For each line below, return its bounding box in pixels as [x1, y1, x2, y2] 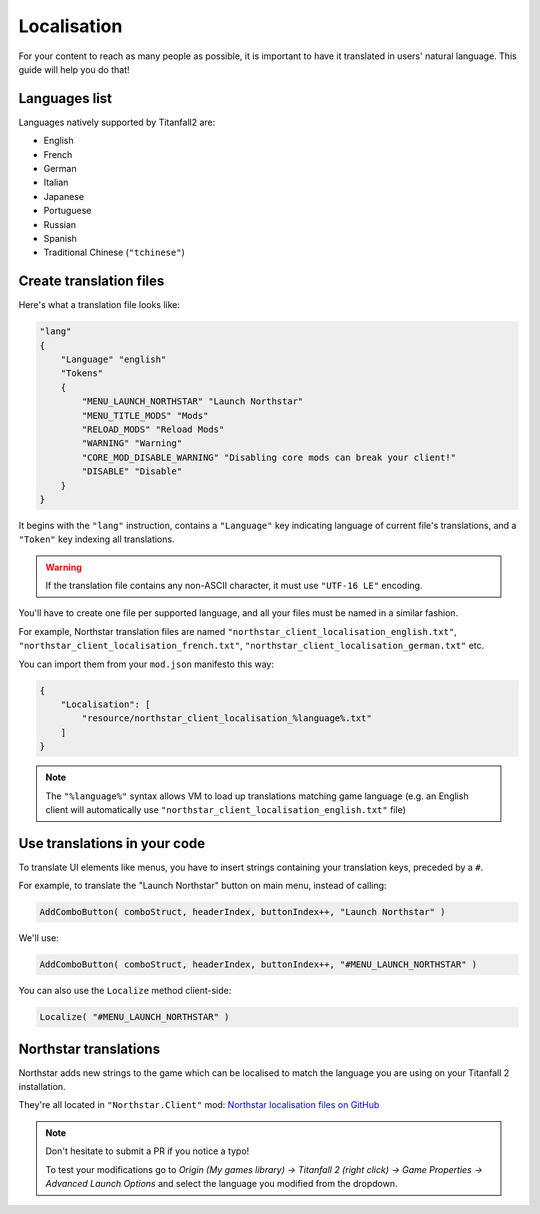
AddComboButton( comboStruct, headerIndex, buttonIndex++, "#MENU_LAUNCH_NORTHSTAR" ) [39, 959, 478, 970]
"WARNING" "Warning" [81, 438, 183, 449]
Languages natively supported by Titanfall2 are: [18, 116, 216, 128]
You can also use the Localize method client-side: [18, 985, 232, 997]
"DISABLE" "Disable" [81, 466, 183, 477]
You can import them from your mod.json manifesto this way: [18, 658, 275, 670]
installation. [18, 1081, 66, 1093]
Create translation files [18, 273, 165, 290]
